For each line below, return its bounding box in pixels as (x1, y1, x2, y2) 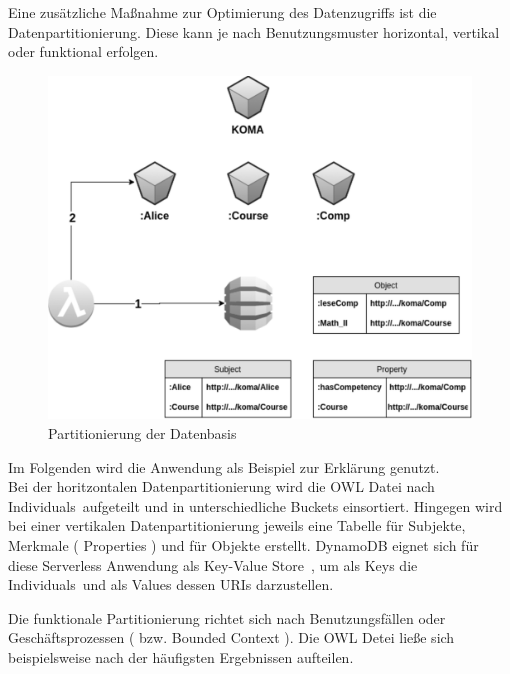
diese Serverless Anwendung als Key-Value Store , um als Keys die (8, 554, 418, 575)
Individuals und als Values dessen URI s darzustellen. (8, 574, 334, 595)
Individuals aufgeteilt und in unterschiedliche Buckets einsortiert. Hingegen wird (8, 495, 503, 516)
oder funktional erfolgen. (8, 41, 159, 62)
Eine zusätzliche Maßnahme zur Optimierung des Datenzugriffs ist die (8, 2, 437, 22)
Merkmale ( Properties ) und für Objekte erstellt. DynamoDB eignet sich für (8, 535, 479, 556)
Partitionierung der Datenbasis (48, 423, 237, 444)
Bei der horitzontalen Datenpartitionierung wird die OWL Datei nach (8, 476, 435, 497)
